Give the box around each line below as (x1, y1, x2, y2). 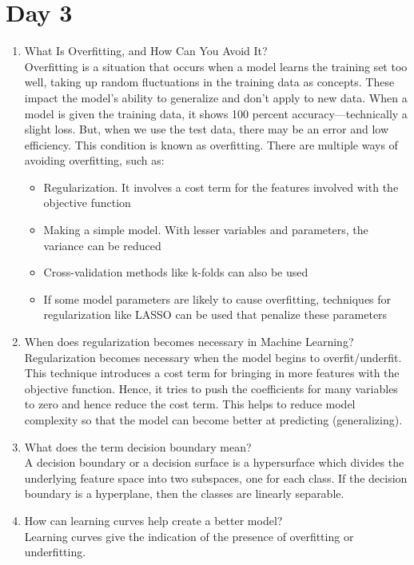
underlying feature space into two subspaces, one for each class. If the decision (24, 469, 408, 486)
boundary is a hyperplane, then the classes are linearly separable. (24, 485, 344, 502)
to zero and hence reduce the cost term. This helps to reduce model (24, 396, 356, 412)
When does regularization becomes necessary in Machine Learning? (24, 333, 354, 350)
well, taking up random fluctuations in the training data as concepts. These (24, 74, 395, 90)
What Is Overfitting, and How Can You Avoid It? (24, 42, 268, 59)
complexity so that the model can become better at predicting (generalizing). (24, 412, 403, 428)
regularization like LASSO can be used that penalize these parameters (43, 306, 388, 323)
